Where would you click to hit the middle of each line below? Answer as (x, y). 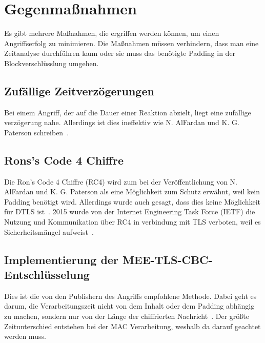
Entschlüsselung (47, 275)
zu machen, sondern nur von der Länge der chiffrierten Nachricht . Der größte (127, 316)
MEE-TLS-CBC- (167, 259)
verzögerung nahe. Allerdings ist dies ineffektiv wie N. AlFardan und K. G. (122, 122)
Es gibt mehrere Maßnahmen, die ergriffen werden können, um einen (112, 33)
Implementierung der (61, 259)
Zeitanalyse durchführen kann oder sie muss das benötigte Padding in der (120, 53)
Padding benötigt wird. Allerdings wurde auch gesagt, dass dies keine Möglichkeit (132, 201)
